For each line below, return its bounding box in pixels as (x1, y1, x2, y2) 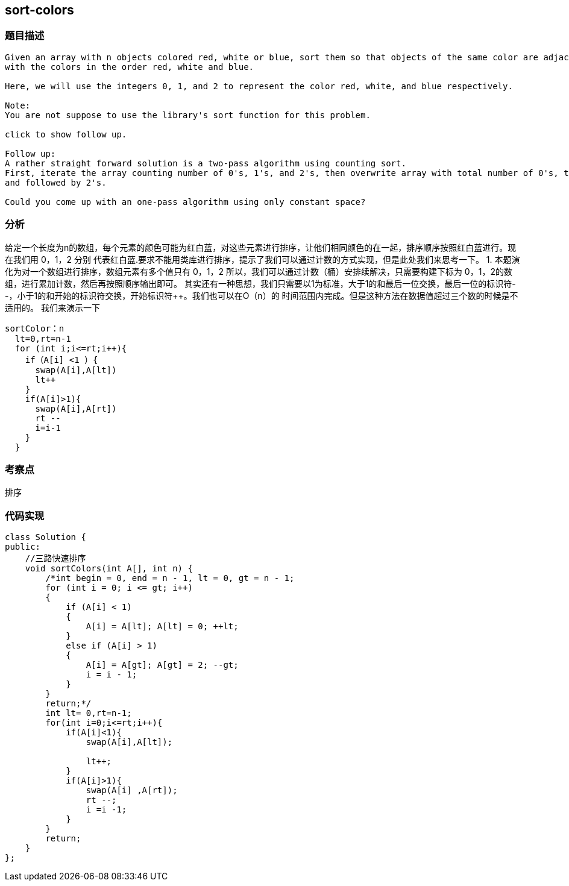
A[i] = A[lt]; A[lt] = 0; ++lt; (86, 621, 239, 632)
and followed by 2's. (5, 177, 107, 187)
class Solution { (5, 532, 86, 542)
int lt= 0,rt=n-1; (45, 708, 132, 718)
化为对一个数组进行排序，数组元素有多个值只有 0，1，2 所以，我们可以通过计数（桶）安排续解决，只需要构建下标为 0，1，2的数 (5, 266, 512, 277)
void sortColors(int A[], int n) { (25, 564, 193, 574)
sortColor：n (5, 323, 64, 333)
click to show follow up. (5, 129, 127, 139)
